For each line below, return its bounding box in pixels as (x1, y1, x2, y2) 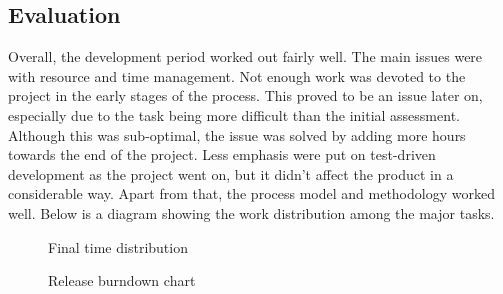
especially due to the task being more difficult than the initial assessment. (8, 104, 460, 125)
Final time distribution (48, 236, 188, 257)
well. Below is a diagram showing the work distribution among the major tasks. (8, 202, 495, 223)
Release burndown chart (48, 270, 196, 291)
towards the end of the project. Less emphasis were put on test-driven (8, 144, 436, 165)
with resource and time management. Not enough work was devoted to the (8, 65, 466, 86)
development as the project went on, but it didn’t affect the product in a (8, 163, 454, 184)
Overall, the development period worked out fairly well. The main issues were (8, 46, 483, 67)
